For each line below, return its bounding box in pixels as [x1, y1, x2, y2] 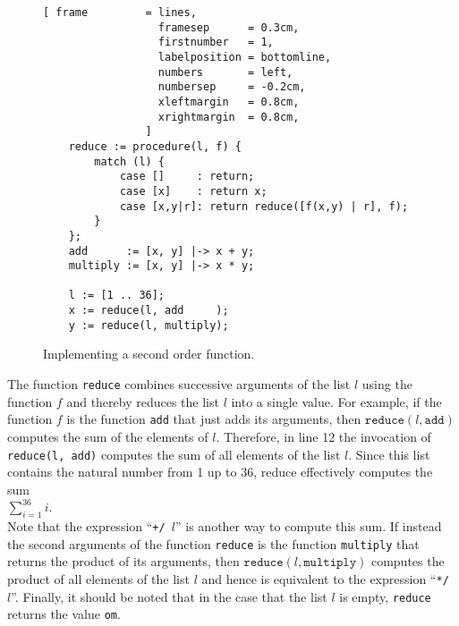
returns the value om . [7, 605, 121, 623]
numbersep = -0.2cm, [157, 80, 306, 94]
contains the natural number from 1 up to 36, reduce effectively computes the [7, 462, 433, 481]
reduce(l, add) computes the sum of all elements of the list [7, 444, 341, 463]
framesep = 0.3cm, [157, 21, 300, 34]
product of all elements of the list [7, 570, 190, 588]
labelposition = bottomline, [157, 50, 332, 63]
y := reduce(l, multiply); [68, 318, 229, 332]
